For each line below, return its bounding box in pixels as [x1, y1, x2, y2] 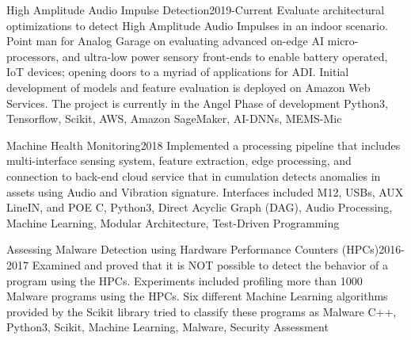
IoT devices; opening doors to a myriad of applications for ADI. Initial [6, 63, 349, 80]
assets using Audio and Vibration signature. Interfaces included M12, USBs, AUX [6, 183, 404, 200]
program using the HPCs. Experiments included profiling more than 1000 [6, 272, 363, 288]
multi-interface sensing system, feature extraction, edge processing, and [6, 152, 352, 169]
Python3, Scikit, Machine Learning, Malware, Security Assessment [6, 319, 329, 335]
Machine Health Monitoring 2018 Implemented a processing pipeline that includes [6, 136, 401, 153]
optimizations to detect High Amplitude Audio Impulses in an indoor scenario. [6, 17, 388, 33]
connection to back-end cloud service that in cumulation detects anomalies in [6, 167, 381, 184]
